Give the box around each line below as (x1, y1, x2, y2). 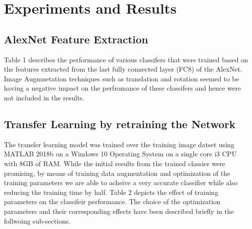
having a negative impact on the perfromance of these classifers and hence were (4, 83, 241, 93)
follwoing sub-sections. (4, 215, 71, 226)
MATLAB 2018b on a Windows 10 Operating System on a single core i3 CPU (4, 149, 237, 159)
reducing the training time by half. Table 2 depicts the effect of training (4, 187, 218, 197)
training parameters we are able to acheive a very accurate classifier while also (4, 177, 238, 188)
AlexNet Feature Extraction (4, 31, 149, 46)
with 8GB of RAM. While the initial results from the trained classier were (4, 158, 226, 168)
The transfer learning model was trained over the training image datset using (4, 139, 234, 149)
